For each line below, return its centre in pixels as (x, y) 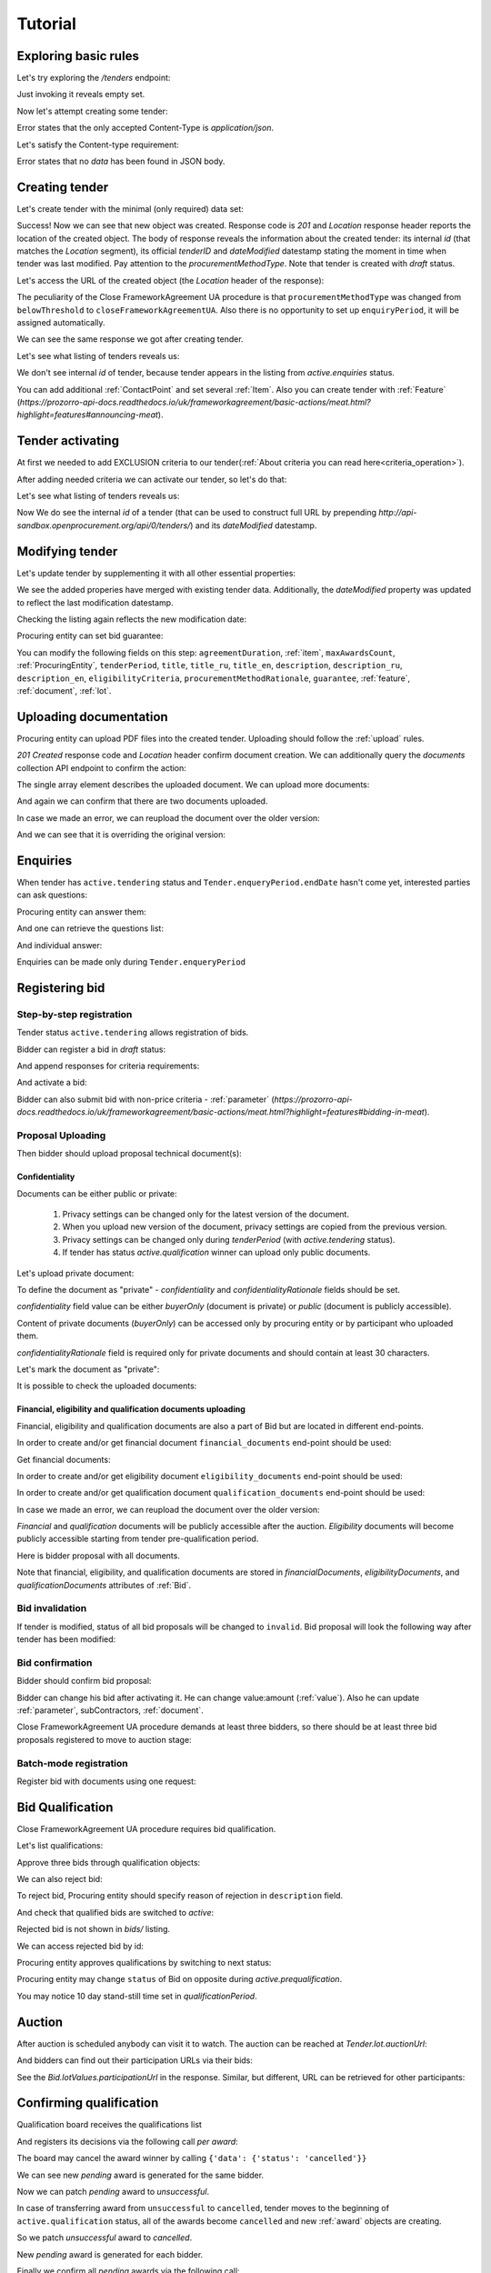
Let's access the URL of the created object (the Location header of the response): (170, 280)
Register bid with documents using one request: (106, 1781)
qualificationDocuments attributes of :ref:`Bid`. (104, 1585)
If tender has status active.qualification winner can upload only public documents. (216, 1252)
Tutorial (47, 24)
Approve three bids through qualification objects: (109, 1862)
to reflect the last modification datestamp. (95, 602)
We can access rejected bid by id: (80, 1946)
